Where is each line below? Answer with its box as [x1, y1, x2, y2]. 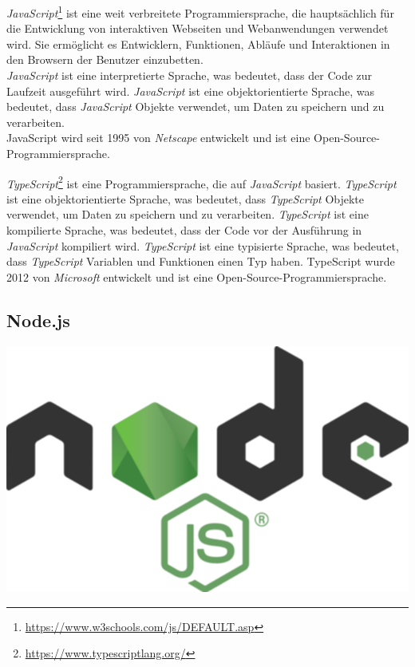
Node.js [6, 307, 70, 332]
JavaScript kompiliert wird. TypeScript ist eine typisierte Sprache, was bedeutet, [6, 237, 399, 254]
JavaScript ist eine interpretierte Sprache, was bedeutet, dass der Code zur [6, 67, 373, 84]
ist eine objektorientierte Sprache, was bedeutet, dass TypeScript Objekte [6, 190, 365, 207]
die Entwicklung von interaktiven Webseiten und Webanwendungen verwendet [6, 20, 389, 37]
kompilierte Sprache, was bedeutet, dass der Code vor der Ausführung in [6, 222, 362, 239]
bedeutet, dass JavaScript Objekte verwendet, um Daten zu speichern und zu [6, 98, 385, 115]
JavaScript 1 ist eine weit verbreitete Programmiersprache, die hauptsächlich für [6, 2, 394, 21]
